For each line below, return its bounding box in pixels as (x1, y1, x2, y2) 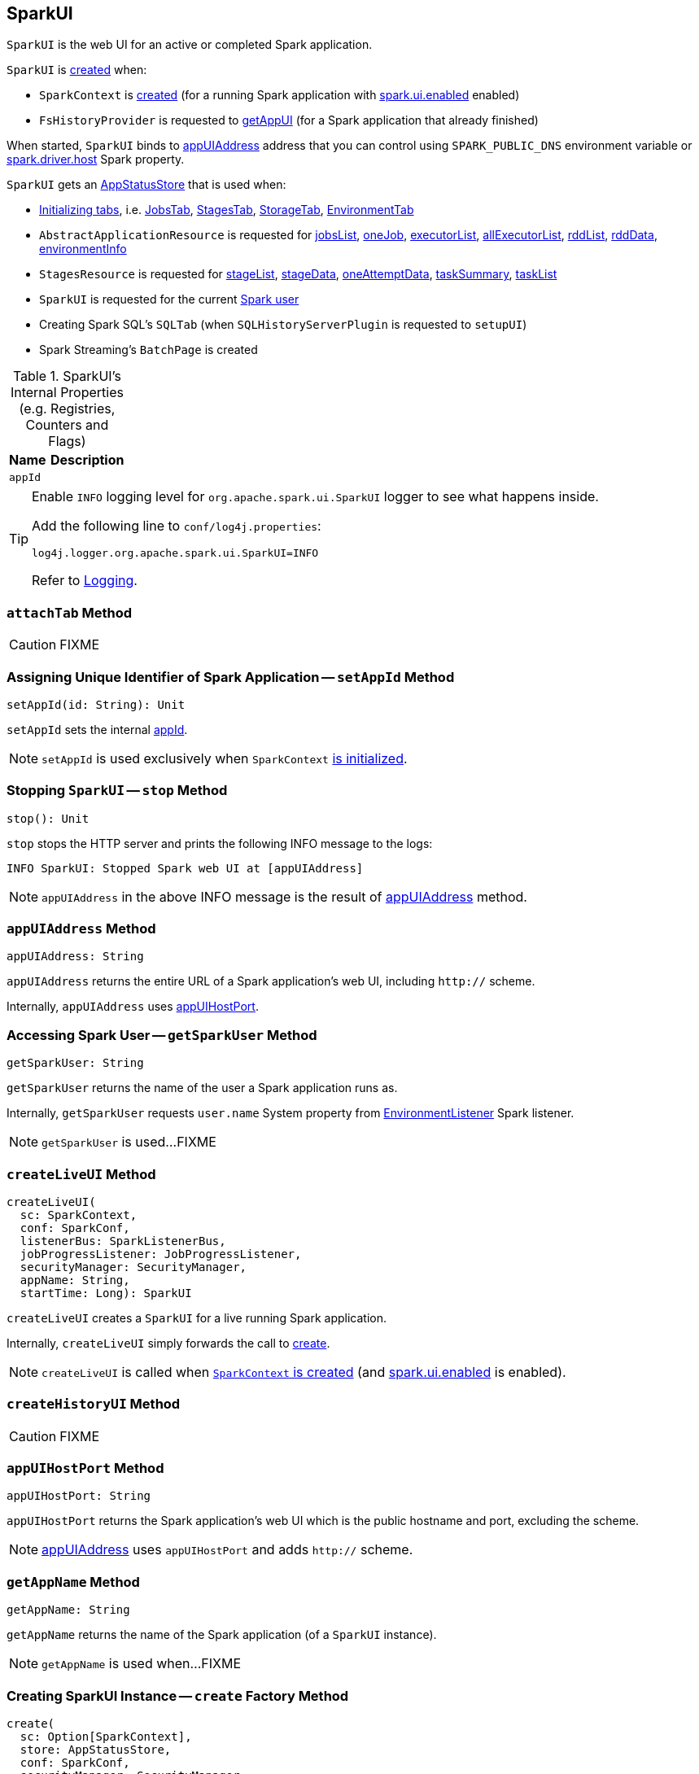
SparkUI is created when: (7, 63, 147, 77)
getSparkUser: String (7, 1056, 144, 1070)
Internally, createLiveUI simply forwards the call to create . (7, 1335, 330, 1350)
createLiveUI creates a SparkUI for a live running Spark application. (7, 1310, 387, 1325)
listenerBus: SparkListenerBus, (20, 1234, 226, 1247)
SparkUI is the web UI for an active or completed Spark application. (7, 37, 373, 52)
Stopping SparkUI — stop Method (7, 782, 228, 799)
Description (50, 452, 125, 469)
